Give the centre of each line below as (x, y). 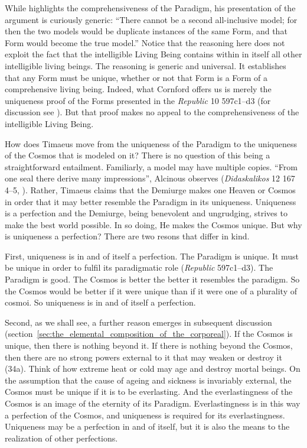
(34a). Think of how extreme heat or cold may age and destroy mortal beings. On (153, 369)
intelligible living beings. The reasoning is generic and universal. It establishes (146, 65)
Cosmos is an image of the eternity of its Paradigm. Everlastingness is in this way (153, 403)
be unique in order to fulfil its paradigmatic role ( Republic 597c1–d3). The (139, 267)
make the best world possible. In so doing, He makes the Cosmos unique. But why (153, 224)
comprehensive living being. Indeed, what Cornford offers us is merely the (138, 89)
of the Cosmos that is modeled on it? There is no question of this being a (138, 155)
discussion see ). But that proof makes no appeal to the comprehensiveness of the (152, 112)
